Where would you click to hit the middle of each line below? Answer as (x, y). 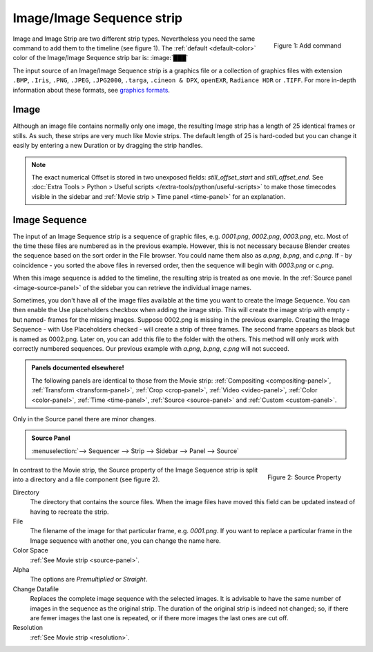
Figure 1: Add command (307, 46)
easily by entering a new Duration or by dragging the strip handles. (108, 146)
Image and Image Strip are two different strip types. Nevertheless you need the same (134, 39)
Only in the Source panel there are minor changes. (85, 419)
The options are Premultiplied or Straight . (89, 579)
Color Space (30, 550)
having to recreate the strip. (70, 512)
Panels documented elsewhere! (78, 368)
